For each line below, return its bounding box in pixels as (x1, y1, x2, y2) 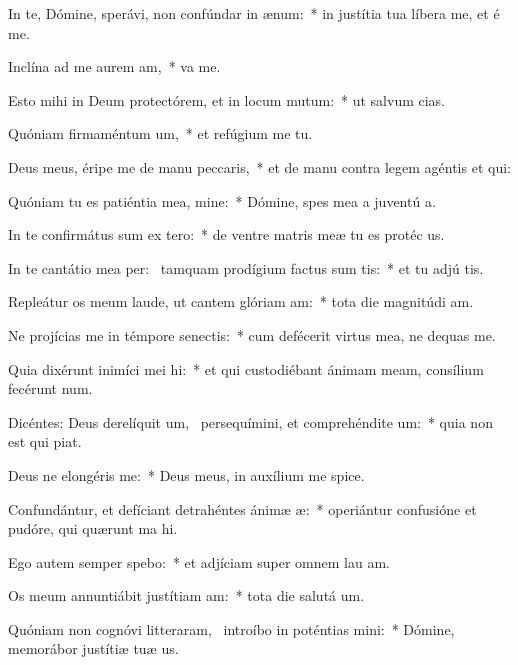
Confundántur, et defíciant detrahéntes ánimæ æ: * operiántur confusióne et (8, 498, 477, 519)
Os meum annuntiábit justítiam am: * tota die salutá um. (8, 585, 365, 606)
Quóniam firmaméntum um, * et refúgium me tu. (8, 123, 313, 144)
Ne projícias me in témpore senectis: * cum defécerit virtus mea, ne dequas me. (8, 324, 496, 345)
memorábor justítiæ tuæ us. (8, 638, 179, 659)
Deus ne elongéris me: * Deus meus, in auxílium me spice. (8, 464, 365, 485)
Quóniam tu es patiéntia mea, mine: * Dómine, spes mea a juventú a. (8, 190, 436, 211)
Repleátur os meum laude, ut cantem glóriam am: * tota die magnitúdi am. (8, 291, 474, 312)
